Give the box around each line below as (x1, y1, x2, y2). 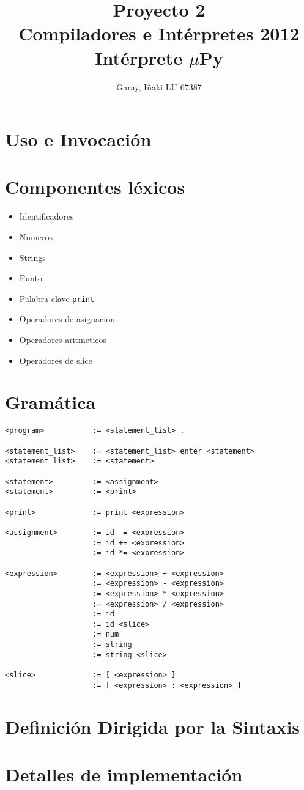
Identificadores (19, 210, 74, 223)
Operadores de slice (19, 353, 92, 366)
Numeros (19, 231, 53, 243)
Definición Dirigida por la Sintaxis (5, 714, 300, 739)
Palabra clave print (19, 292, 95, 305)
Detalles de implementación (5, 761, 243, 786)
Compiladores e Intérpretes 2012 (18, 21, 300, 46)
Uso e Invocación (5, 127, 152, 152)
